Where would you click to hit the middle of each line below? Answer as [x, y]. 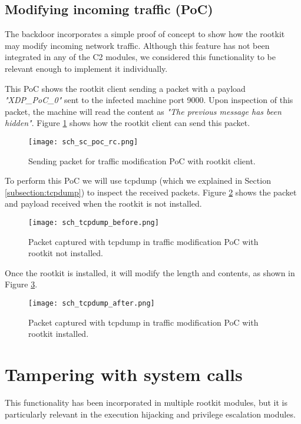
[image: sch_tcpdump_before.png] [94, 222]
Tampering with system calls [124, 374]
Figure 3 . [21, 284]
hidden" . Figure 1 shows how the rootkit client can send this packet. [128, 123]
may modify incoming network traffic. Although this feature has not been [137, 45]
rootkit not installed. [66, 253]
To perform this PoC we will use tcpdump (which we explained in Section [138, 180]
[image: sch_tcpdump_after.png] [92, 304]
